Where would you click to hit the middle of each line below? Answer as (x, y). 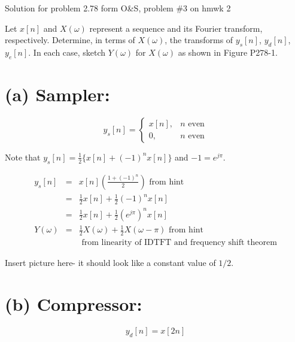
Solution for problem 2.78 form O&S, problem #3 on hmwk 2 (118, 8)
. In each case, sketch (67, 52)
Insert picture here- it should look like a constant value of (110, 263)
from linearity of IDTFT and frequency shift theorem (179, 243)
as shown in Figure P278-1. (228, 52)
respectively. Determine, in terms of (70, 40)
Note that (23, 157)
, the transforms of (199, 40)
